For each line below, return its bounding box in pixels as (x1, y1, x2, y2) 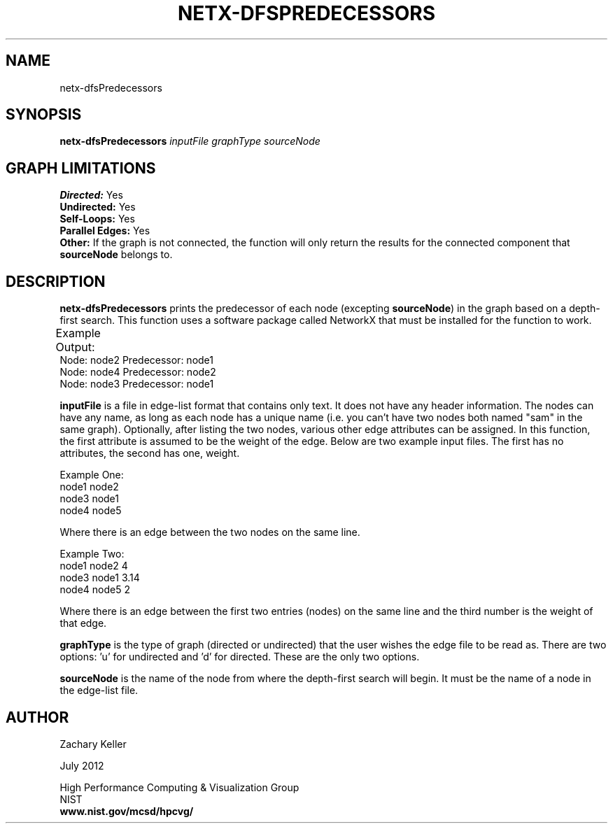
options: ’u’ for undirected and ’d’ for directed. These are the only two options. (59, 651, 420, 663)
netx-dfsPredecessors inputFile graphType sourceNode (59, 135, 320, 148)
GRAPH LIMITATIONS (6, 159, 156, 177)
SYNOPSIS (6, 106, 82, 124)
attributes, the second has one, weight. (59, 447, 240, 460)
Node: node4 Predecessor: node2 (59, 366, 216, 378)
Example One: (59, 469, 124, 481)
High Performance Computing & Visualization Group (59, 781, 300, 793)
